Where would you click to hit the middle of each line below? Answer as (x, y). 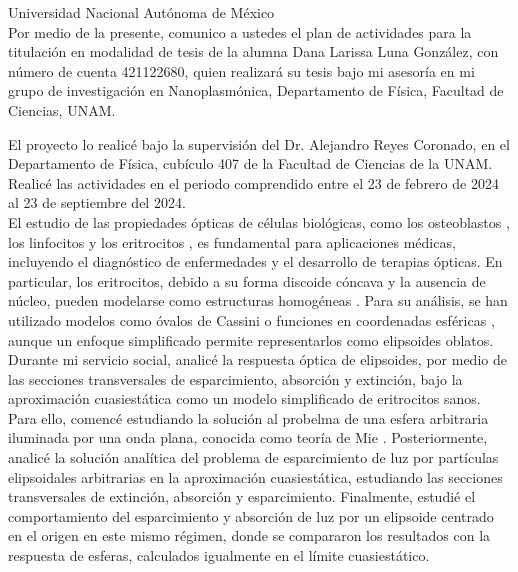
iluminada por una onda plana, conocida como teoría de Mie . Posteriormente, (248, 437)
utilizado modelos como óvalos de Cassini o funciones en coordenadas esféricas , (251, 319)
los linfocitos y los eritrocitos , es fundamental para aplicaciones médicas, (232, 241)
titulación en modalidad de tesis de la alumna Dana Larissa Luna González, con (253, 51)
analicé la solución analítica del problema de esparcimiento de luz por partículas (253, 457)
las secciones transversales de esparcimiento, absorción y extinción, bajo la (235, 378)
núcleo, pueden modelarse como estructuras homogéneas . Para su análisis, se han (258, 300)
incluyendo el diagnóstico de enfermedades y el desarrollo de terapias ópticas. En (255, 261)
